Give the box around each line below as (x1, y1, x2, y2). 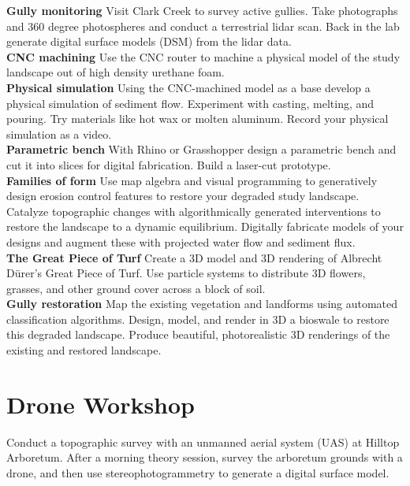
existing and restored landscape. (6, 342, 162, 358)
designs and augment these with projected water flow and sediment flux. (6, 233, 356, 250)
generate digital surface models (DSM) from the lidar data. (6, 33, 292, 50)
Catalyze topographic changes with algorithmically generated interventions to (6, 202, 381, 219)
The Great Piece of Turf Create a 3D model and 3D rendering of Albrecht (6, 249, 382, 265)
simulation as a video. (6, 125, 112, 142)
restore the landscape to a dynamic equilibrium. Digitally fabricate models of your (6, 218, 404, 235)
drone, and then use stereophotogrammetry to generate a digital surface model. (6, 464, 389, 480)
